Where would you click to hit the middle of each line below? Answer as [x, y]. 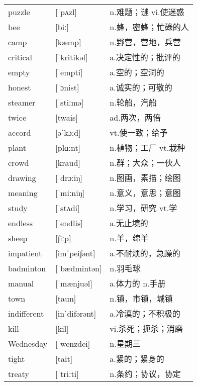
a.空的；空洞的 [137, 72]
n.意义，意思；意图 [145, 193]
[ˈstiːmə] [70, 102]
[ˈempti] [69, 72]
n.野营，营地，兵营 [145, 42]
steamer [22, 102]
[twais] [67, 117]
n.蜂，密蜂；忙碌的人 [149, 27]
